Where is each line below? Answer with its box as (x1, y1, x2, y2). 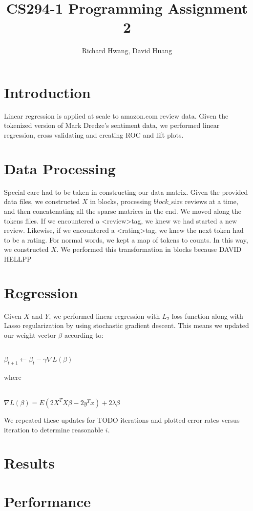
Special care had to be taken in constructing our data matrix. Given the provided (4, 186, 248, 197)
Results (4, 453, 55, 473)
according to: (64, 329, 104, 340)
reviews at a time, (185, 196, 238, 206)
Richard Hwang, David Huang (82, 45, 172, 56)
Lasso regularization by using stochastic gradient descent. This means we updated (4, 320, 249, 330)
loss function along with (171, 310, 243, 321)
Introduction (4, 82, 91, 102)
